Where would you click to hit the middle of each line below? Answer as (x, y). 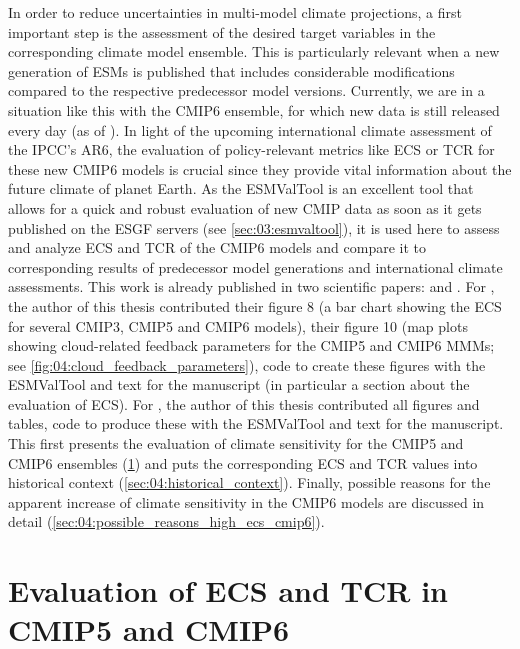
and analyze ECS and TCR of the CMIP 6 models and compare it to (217, 247)
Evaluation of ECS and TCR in (228, 590)
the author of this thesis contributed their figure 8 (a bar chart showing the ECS (255, 305)
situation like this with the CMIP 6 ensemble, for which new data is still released (254, 109)
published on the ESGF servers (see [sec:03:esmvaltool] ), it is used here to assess (254, 227)
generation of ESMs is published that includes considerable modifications (231, 70)
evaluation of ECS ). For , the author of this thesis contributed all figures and (244, 403)
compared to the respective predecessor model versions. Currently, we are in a (246, 90)
